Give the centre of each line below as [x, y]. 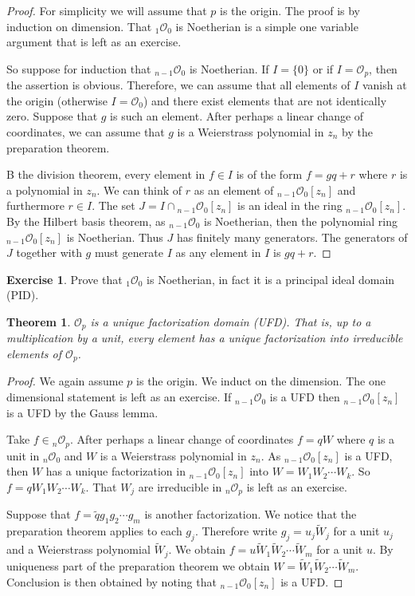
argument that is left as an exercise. [94, 42]
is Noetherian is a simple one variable [267, 26]
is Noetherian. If [229, 68]
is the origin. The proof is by [290, 10]
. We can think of [139, 189]
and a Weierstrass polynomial [78, 549]
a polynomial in [45, 189]
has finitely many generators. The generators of [292, 237]
